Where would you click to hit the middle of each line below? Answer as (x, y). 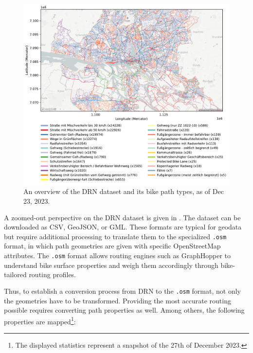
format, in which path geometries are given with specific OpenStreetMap (112, 246)
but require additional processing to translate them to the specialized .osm (115, 236)
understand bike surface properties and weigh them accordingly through (111, 265)
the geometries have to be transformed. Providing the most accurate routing (117, 300)
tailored (15, 274)
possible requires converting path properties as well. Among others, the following (124, 310)
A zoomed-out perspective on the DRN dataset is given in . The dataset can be (122, 217)
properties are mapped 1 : (40, 320)
